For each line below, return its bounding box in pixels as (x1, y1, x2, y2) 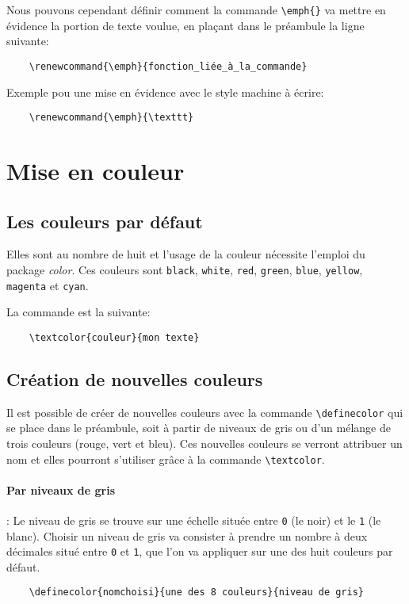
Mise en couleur (6, 154, 185, 186)
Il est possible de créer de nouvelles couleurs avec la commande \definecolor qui (6, 403, 403, 420)
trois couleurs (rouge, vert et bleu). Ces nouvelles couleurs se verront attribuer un (6, 434, 403, 451)
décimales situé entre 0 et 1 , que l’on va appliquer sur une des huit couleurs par (6, 543, 393, 560)
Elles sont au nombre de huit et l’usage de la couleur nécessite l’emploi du (6, 246, 365, 262)
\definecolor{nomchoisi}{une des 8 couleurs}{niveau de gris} (29, 587, 365, 598)
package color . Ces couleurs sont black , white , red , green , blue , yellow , (6, 261, 363, 277)
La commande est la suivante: (6, 304, 151, 320)
